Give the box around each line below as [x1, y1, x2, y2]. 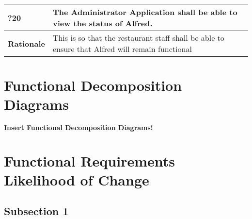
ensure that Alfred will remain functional [52, 43, 192, 54]
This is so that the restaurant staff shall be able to [52, 32, 224, 43]
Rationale [8, 37, 45, 49]
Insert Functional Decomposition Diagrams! [4, 122, 153, 133]
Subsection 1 [4, 203, 69, 218]
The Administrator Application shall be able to [52, 6, 237, 17]
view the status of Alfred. [52, 17, 153, 29]
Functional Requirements [4, 151, 175, 171]
